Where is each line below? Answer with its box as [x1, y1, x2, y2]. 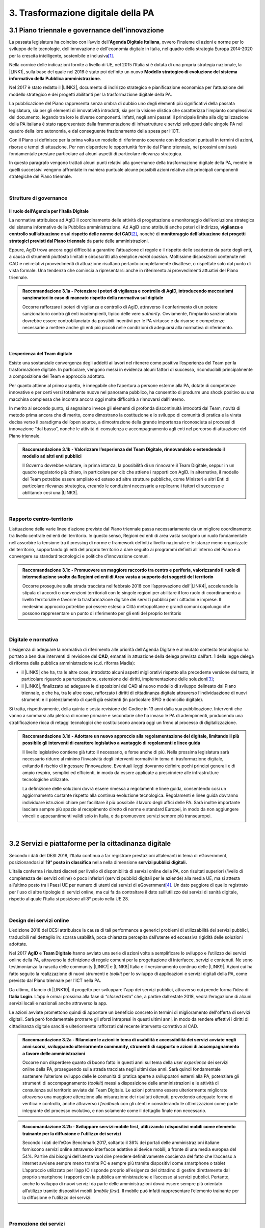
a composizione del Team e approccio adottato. [9, 373, 106, 379]
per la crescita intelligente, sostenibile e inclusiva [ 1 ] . [9, 53, 115, 58]
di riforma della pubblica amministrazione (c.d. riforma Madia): [9, 660, 135, 666]
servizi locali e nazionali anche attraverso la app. [9, 1000, 107, 1006]
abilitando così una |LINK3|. [22, 490, 79, 496]
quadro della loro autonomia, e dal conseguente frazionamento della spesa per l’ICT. [9, 128, 180, 134]
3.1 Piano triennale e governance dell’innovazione [9, 26, 164, 34]
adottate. [9, 941, 27, 947]
